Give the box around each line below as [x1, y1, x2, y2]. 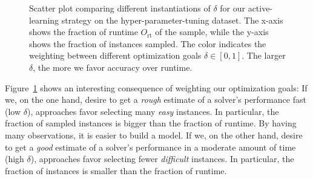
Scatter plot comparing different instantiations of [29, 2, 211, 14]
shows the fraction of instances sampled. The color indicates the [29, 37, 266, 50]
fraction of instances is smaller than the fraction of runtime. [5, 164, 227, 177]
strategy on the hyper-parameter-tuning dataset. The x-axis [61, 13, 283, 26]
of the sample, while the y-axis [155, 25, 269, 38]
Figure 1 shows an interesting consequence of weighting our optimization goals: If [5, 81, 308, 94]
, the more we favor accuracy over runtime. [33, 60, 193, 73]
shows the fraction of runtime [29, 25, 138, 38]
